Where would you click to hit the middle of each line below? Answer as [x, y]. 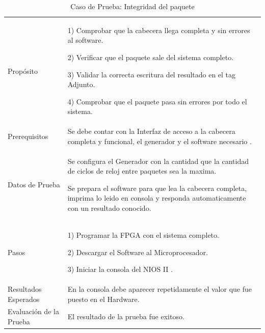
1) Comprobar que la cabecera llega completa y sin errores [159, 30]
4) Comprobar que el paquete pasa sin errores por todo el [157, 101]
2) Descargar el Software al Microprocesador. [138, 252]
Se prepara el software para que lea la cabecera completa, [157, 188]
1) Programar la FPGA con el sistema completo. [143, 234]
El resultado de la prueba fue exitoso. [126, 316]
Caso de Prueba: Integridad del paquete [132, 6]
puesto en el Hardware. [103, 299]
